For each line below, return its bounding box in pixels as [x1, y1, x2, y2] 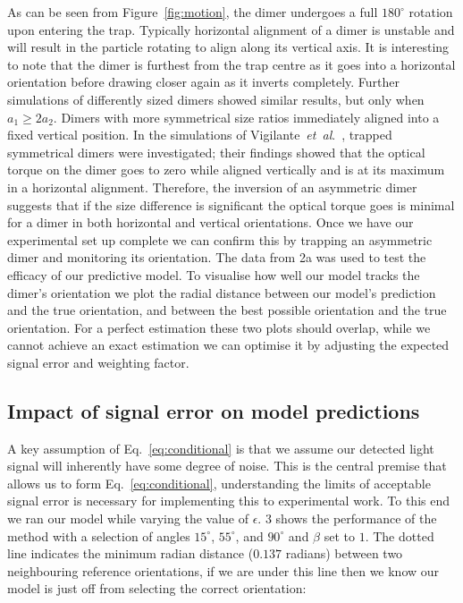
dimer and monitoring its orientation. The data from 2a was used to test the [7, 248, 426, 267]
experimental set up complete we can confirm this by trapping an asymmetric [7, 230, 433, 249]
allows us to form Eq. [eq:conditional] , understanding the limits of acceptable [7, 473, 431, 492]
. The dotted [365, 526, 434, 545]
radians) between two [285, 544, 403, 563]
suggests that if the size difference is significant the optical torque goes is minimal [7, 195, 455, 214]
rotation [408, 3, 453, 21]
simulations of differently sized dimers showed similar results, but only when [7, 89, 425, 108]
